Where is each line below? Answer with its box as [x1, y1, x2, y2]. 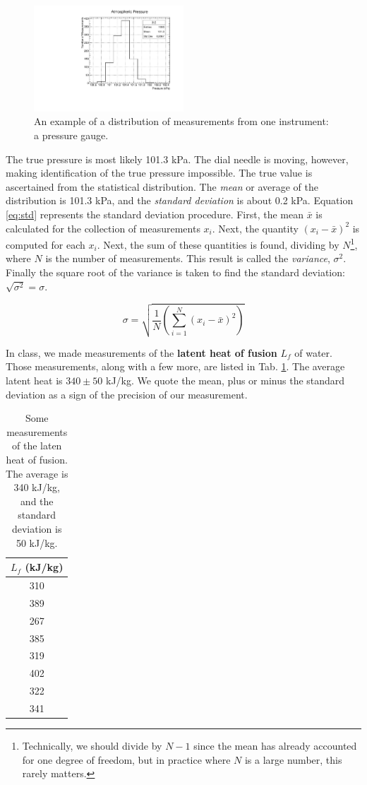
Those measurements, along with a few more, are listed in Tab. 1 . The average [6, 359, 345, 374]
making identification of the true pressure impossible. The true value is [6, 165, 313, 180]
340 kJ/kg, [13, 480, 60, 495]
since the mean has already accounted [193, 738, 357, 753]
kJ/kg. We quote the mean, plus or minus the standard [106, 373, 345, 388]
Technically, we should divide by [22, 738, 162, 753]
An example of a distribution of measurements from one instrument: [34, 114, 329, 129]
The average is [6, 466, 68, 480]
